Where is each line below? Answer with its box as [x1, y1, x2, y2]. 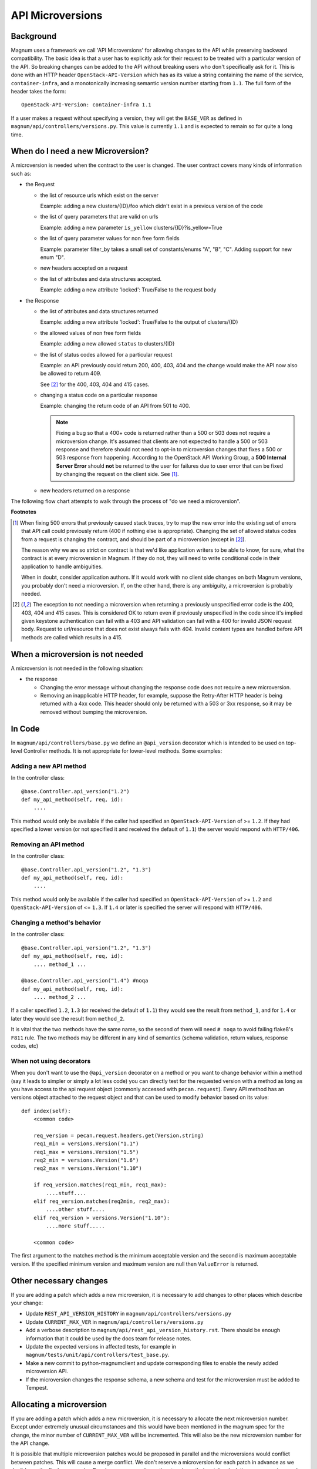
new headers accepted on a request [40, 264, 128, 271]
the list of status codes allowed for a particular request [40, 351, 173, 358]
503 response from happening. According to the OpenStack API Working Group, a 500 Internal [56, 454, 287, 461]
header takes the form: [11, 88, 66, 95]
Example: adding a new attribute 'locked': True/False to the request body [40, 286, 217, 293]
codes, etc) [11, 1042, 39, 1049]
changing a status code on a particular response [40, 391, 158, 399]
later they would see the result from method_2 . [11, 1015, 125, 1022]
